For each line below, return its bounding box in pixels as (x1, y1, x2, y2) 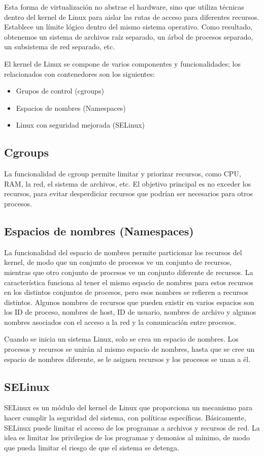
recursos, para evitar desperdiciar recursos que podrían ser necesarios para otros (4, 188, 253, 199)
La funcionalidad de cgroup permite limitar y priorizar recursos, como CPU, (4, 168, 241, 179)
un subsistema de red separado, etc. (4, 41, 115, 52)
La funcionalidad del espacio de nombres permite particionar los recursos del (4, 247, 242, 257)
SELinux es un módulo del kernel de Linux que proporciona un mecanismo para (4, 402, 252, 413)
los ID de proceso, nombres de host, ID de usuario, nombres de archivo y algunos (4, 307, 256, 317)
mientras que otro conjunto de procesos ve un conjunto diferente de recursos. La (4, 266, 253, 277)
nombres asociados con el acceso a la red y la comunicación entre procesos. (4, 316, 237, 327)
